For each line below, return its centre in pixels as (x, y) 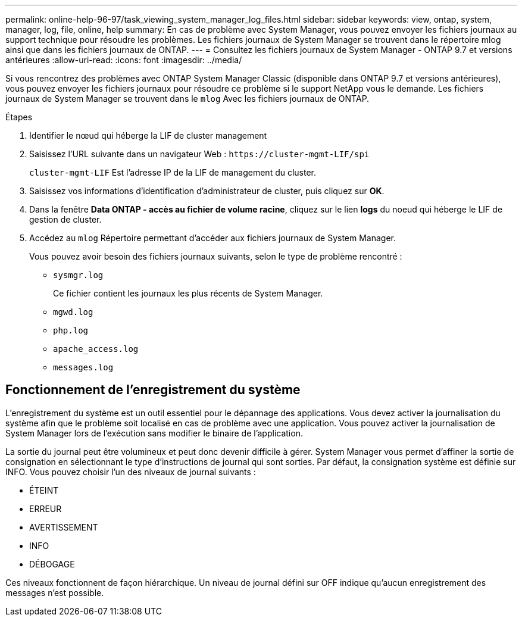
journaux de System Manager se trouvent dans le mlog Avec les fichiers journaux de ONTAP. (187, 99)
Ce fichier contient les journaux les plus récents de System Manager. (188, 293)
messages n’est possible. (55, 592)
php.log (71, 330)
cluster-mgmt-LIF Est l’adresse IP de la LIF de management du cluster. (173, 172)
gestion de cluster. (65, 219)
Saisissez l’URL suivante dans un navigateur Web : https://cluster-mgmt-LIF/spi (199, 154)
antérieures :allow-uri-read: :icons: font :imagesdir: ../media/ (124, 60)
